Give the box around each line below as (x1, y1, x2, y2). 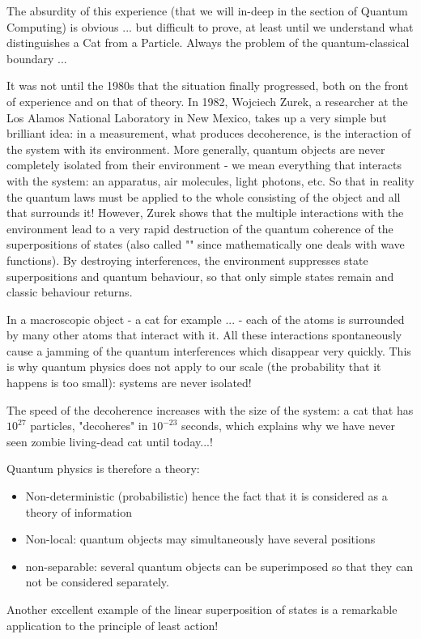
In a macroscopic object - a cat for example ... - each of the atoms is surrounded (6, 310, 405, 327)
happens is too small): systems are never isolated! (6, 374, 252, 391)
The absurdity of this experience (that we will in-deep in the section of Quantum (6, 2, 408, 19)
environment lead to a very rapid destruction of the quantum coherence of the (6, 219, 393, 236)
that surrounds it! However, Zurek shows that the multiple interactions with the (6, 204, 404, 221)
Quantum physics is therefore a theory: (6, 460, 200, 477)
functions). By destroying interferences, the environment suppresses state (6, 251, 368, 268)
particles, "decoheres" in (30, 417, 148, 434)
